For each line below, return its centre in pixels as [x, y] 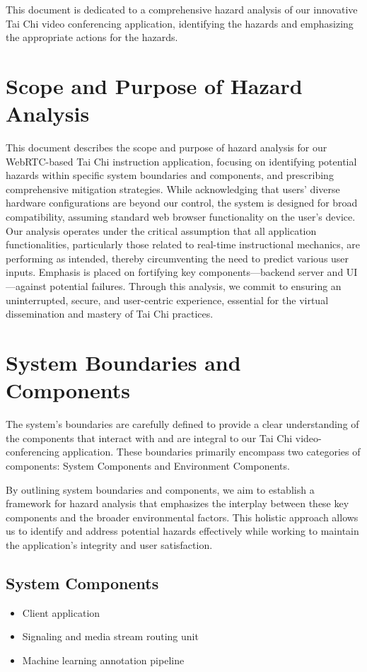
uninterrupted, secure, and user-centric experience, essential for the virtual [167, 300]
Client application [61, 612]
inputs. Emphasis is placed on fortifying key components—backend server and [175, 272]
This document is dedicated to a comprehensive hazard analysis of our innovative [182, 9]
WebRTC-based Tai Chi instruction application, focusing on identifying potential [181, 161]
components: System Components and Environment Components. [148, 465]
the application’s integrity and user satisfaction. [109, 544]
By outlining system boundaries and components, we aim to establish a [160, 489]
